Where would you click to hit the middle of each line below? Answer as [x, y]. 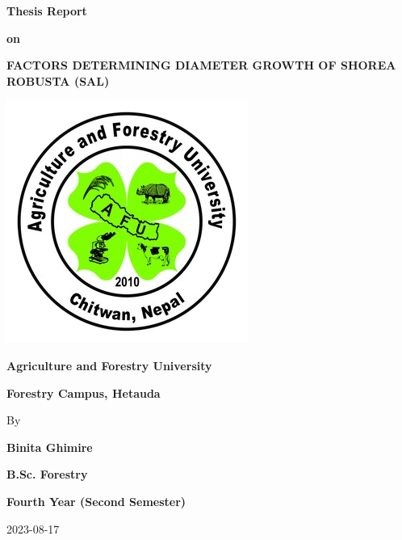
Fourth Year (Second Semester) [96, 501]
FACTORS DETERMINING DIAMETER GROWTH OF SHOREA [201, 65]
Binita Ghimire [50, 447]
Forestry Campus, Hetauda [84, 392]
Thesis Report [47, 11]
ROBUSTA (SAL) [58, 80]
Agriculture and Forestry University [109, 365]
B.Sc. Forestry [47, 474]
